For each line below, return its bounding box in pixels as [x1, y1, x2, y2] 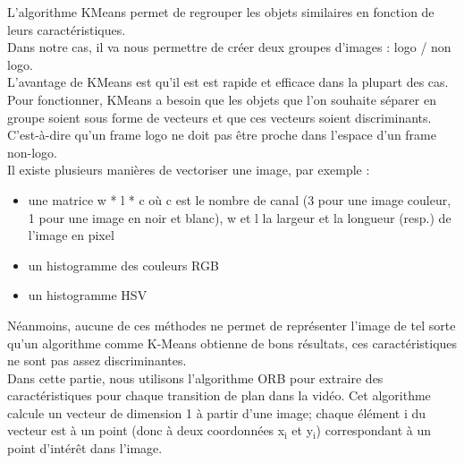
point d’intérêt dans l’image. [7, 439, 163, 458]
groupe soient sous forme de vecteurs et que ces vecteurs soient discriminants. [7, 107, 432, 126]
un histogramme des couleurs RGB [28, 255, 219, 274]
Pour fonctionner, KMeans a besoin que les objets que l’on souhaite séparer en [7, 90, 436, 108]
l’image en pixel [28, 226, 114, 244]
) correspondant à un [316, 421, 432, 440]
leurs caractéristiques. [7, 20, 126, 39]
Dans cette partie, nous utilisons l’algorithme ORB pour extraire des [7, 368, 384, 387]
